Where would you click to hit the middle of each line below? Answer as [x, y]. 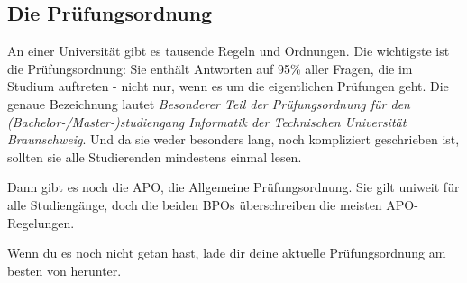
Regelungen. [41, 222]
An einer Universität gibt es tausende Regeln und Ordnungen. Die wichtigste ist [229, 51]
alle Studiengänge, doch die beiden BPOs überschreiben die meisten [195, 204]
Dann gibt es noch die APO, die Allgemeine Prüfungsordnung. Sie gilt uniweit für [233, 187]
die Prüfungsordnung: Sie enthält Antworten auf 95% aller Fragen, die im [210, 68]
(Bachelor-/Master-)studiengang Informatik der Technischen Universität [207, 121]
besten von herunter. [64, 270]
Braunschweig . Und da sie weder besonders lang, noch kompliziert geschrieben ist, [233, 139]
